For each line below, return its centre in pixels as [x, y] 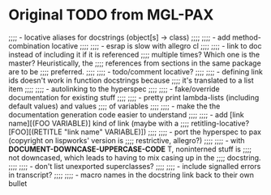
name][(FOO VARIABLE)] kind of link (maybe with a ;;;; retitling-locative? [129, 123]
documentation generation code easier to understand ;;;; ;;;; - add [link [127, 114]
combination [29, 45]
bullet [18, 183]
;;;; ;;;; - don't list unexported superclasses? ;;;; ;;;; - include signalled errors [135, 166]
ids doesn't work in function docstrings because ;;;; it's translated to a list [131, 80]
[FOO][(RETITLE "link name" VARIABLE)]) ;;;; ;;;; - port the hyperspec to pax [135, 132]
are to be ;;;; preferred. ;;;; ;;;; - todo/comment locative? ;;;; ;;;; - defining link [136, 71]
